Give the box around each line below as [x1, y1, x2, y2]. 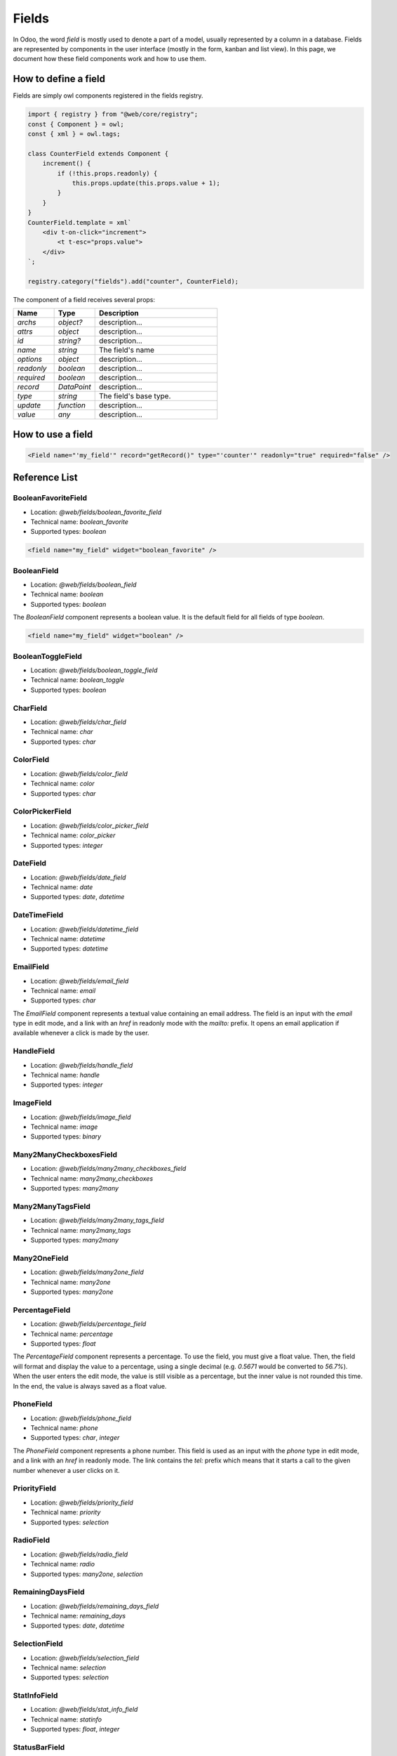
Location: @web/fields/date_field [30, 873, 126, 882]
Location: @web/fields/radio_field [30, 1549, 128, 1559]
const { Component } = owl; [27, 120, 124, 128]
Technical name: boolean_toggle [30, 676, 125, 684]
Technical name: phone [30, 1424, 98, 1432]
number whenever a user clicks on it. [13, 1466, 121, 1474]
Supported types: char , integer [30, 1434, 120, 1442]
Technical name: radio [30, 1560, 95, 1568]
